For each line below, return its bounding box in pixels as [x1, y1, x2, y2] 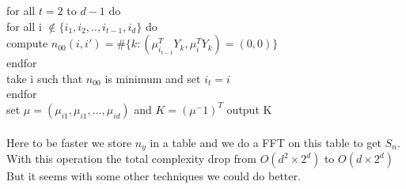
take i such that [6, 70, 83, 86]
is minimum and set [104, 70, 201, 86]
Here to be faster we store [6, 134, 132, 150]
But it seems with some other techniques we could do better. [6, 168, 301, 184]
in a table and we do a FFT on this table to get [150, 134, 381, 150]
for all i [6, 17, 42, 34]
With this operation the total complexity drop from [6, 150, 257, 167]
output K [226, 100, 272, 117]
